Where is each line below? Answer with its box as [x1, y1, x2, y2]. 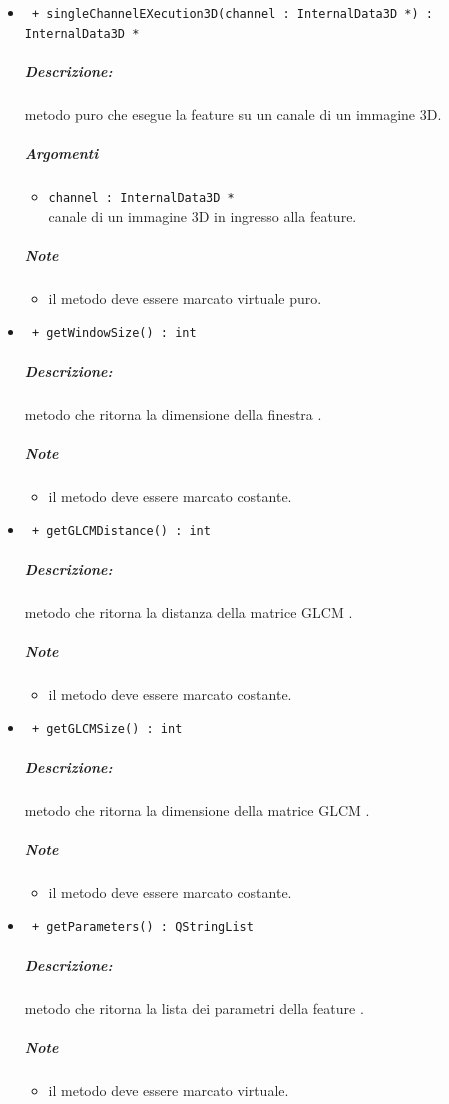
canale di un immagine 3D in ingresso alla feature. [48, 205, 357, 226]
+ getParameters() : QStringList [31, 920, 254, 935]
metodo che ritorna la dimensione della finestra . [24, 403, 322, 424]
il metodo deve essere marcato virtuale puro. [48, 287, 322, 308]
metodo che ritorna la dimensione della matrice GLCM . [24, 799, 370, 820]
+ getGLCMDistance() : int [31, 524, 211, 539]
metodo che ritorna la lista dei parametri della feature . [24, 997, 364, 1018]
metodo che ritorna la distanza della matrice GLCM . [24, 601, 353, 622]
